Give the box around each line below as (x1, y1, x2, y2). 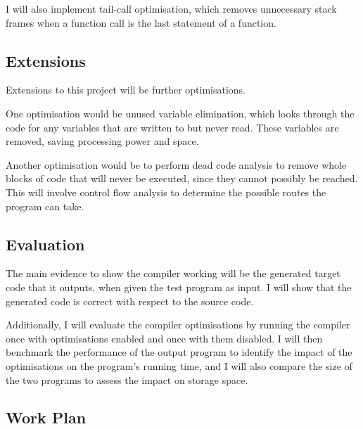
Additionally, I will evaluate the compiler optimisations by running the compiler (6, 317, 350, 332)
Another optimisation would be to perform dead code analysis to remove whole (6, 157, 347, 172)
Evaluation (6, 233, 85, 255)
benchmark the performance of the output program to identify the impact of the (6, 345, 352, 359)
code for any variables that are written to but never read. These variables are (6, 120, 339, 134)
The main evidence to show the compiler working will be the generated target (6, 266, 340, 281)
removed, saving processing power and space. (6, 134, 199, 148)
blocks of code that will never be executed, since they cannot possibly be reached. (6, 171, 358, 186)
